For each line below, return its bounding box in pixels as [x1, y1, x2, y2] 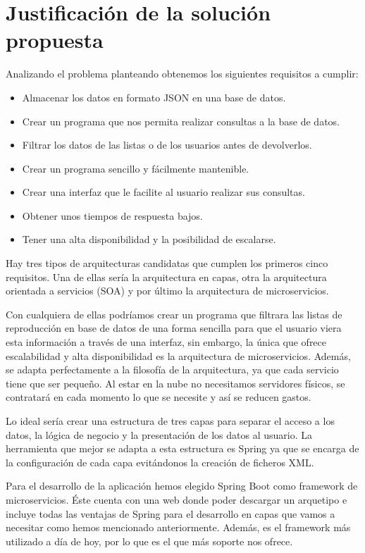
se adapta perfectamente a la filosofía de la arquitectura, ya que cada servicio [6, 362, 339, 377]
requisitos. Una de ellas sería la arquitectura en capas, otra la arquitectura [6, 269, 327, 284]
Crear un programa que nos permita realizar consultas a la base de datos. [22, 113, 340, 128]
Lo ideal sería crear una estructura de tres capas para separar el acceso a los [6, 414, 335, 428]
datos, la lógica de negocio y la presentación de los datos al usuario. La [6, 427, 313, 442]
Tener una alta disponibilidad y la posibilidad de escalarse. [22, 232, 276, 247]
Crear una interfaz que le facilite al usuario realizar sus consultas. [22, 185, 305, 199]
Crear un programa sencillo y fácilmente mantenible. [22, 161, 249, 175]
